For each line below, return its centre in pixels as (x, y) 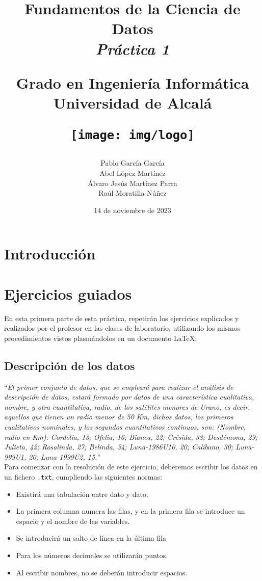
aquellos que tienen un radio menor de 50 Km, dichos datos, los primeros (119, 417)
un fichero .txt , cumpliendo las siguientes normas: (83, 477)
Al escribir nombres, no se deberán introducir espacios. (102, 572)
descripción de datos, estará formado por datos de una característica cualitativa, (129, 397)
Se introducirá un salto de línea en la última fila (91, 538)
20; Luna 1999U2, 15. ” (64, 456)
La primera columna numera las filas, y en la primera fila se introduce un (130, 511)
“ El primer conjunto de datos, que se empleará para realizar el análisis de (119, 387)
